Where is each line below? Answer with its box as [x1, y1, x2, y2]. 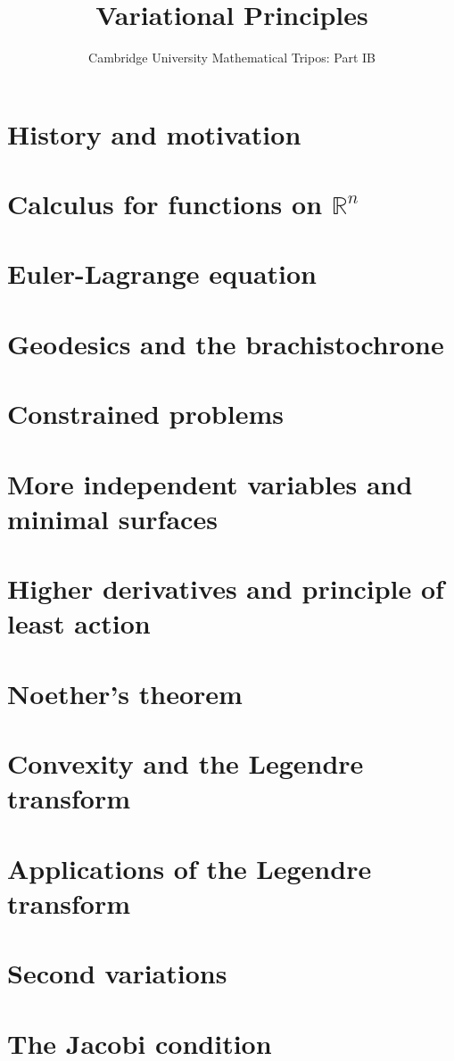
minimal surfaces [7, 500, 218, 536]
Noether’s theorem [7, 675, 243, 711]
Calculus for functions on [7, 186, 323, 222]
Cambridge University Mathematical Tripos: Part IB [88, 48, 376, 67]
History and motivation [7, 115, 301, 152]
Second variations [7, 955, 227, 991]
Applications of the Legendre [7, 850, 372, 886]
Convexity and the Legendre [7, 745, 364, 782]
